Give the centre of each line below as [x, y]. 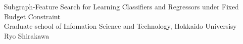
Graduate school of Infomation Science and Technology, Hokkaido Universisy [121, 26]
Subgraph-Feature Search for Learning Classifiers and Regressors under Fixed [121, 6]
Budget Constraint [32, 16]
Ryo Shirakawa [27, 35]
